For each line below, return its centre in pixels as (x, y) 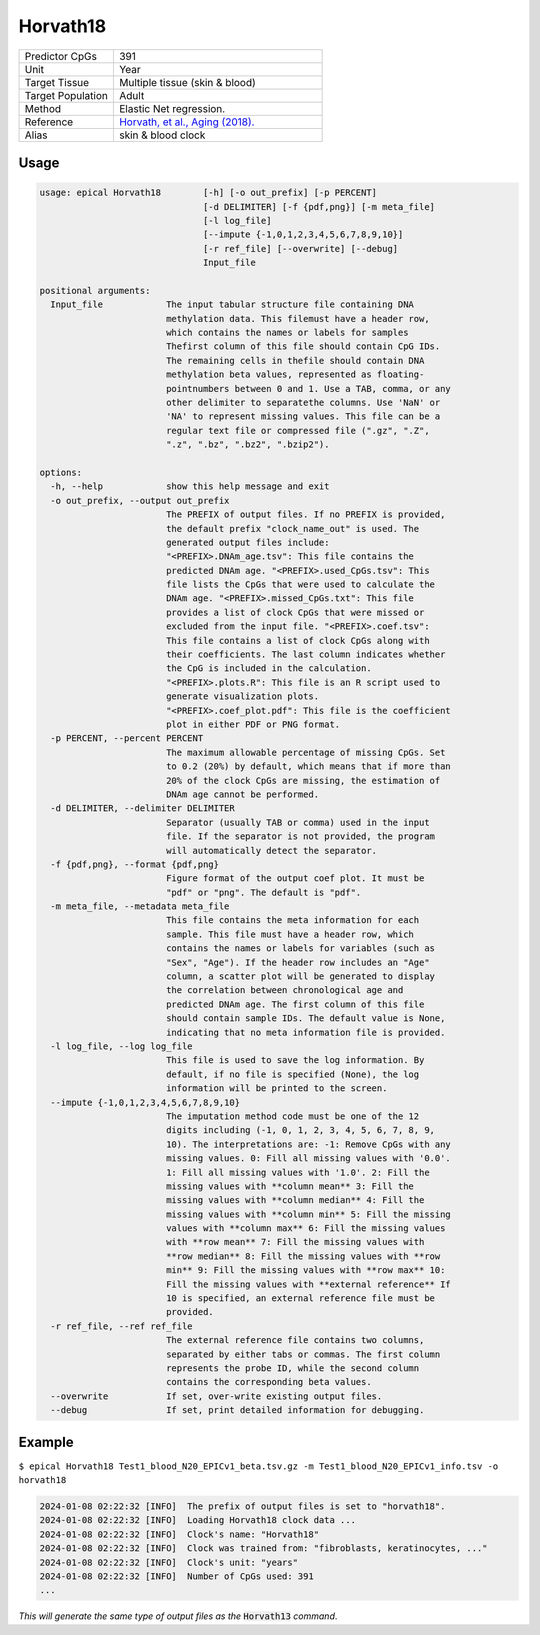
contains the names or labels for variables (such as (300, 948)
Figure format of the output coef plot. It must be (295, 878)
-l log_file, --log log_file (122, 1046)
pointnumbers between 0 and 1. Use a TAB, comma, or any (308, 388)
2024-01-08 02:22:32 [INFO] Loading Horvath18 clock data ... (198, 1520)
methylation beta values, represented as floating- (295, 374)
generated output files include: (247, 542)
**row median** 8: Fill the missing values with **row (303, 1256)
